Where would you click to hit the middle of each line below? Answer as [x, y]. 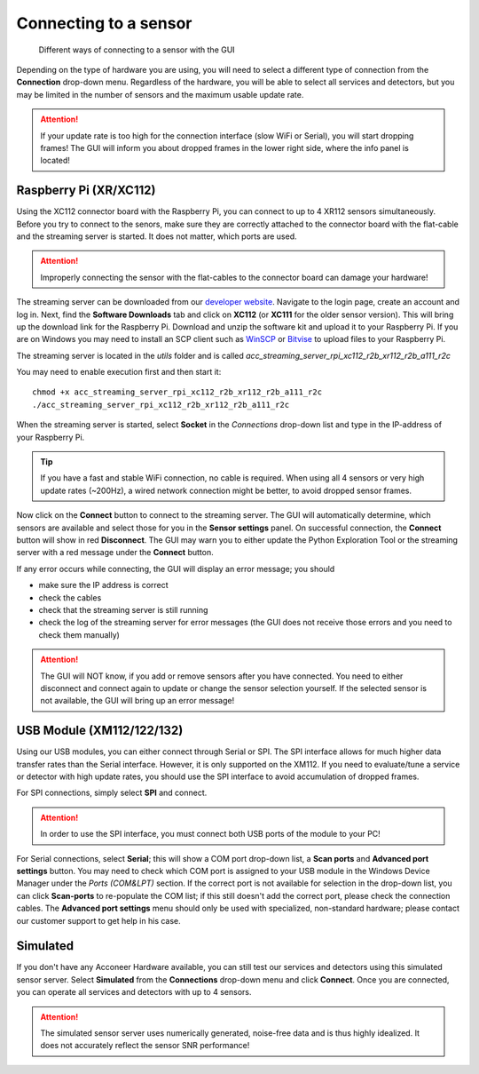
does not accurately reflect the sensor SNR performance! [145, 1046]
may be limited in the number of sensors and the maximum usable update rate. [160, 94]
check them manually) [79, 634]
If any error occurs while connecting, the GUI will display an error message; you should [176, 569]
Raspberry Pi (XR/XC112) [86, 191]
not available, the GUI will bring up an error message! [137, 701]
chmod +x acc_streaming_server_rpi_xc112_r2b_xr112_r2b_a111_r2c [177, 392]
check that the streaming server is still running [123, 609]
